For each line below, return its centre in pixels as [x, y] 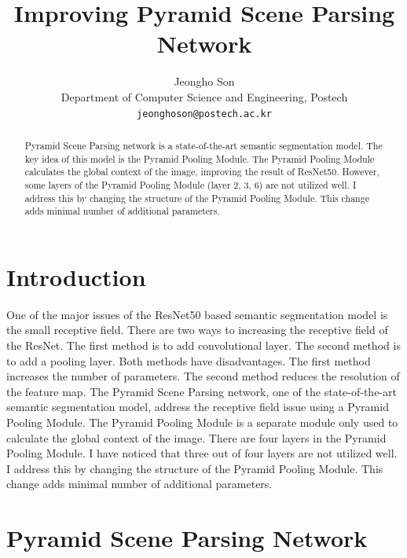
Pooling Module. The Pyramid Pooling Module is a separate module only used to [202, 422]
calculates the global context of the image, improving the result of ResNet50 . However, [202, 172]
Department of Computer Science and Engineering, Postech [204, 96]
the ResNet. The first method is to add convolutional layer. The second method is [203, 345]
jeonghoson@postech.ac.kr [204, 114]
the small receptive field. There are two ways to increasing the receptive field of [197, 330]
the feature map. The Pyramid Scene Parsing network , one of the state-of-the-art [202, 391]
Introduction [76, 276]
